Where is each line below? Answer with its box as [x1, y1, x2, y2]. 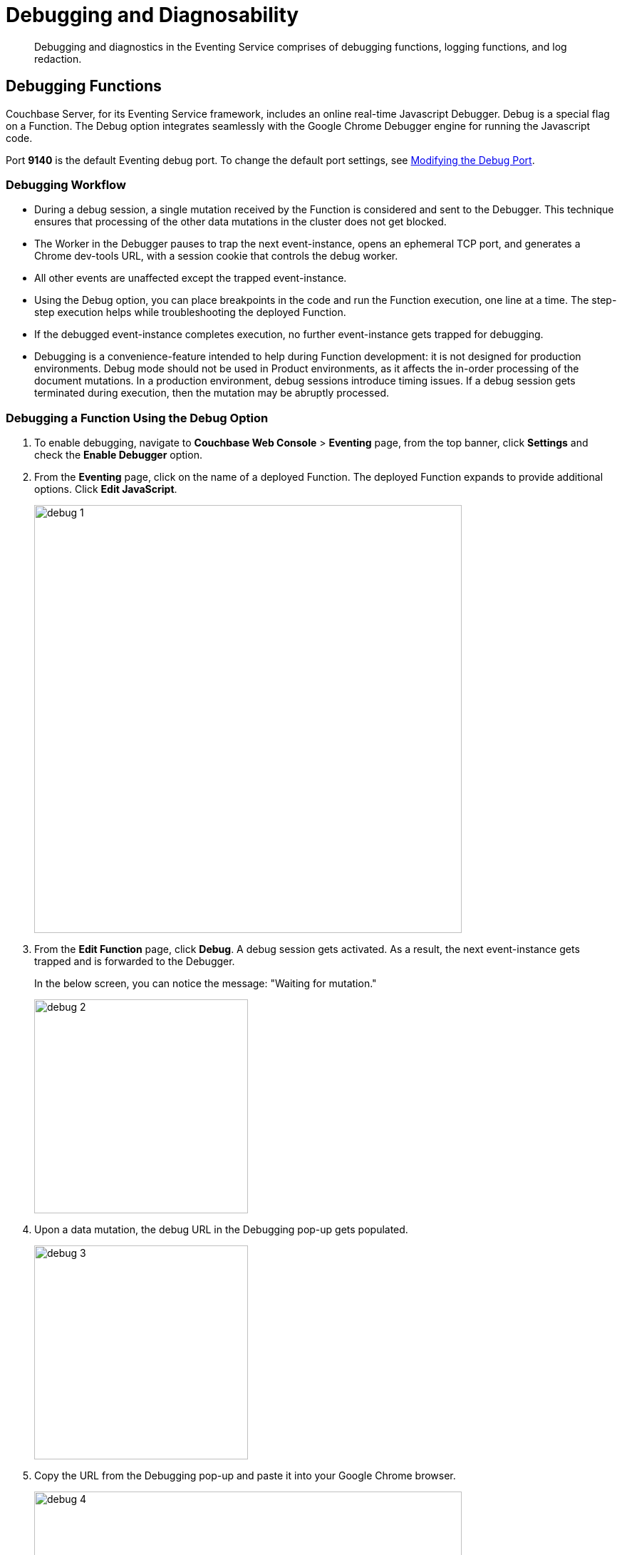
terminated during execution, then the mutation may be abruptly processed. [34, 387, 389, 399]
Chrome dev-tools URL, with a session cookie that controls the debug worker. [34, 250, 398, 262]
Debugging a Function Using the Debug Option [6, 410, 269, 425]
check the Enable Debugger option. [34, 449, 202, 462]
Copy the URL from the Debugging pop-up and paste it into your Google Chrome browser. [34, 1469, 456, 1482]
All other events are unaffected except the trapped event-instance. [34, 272, 347, 285]
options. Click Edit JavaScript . [34, 483, 177, 496]
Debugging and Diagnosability [6, 3, 299, 27]
